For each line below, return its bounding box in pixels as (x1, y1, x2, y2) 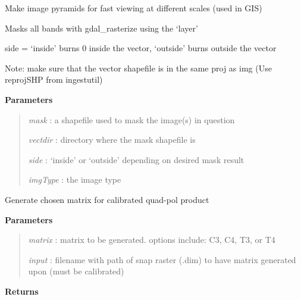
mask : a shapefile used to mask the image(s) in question (28, 113, 235, 126)
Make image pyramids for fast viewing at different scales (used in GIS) (5, 2, 262, 14)
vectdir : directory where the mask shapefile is (28, 133, 196, 146)
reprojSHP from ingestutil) (5, 73, 103, 86)
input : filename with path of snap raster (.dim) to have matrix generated (28, 253, 296, 265)
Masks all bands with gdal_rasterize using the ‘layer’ (5, 21, 198, 34)
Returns (5, 285, 39, 297)
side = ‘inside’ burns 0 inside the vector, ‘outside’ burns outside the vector (5, 42, 277, 54)
